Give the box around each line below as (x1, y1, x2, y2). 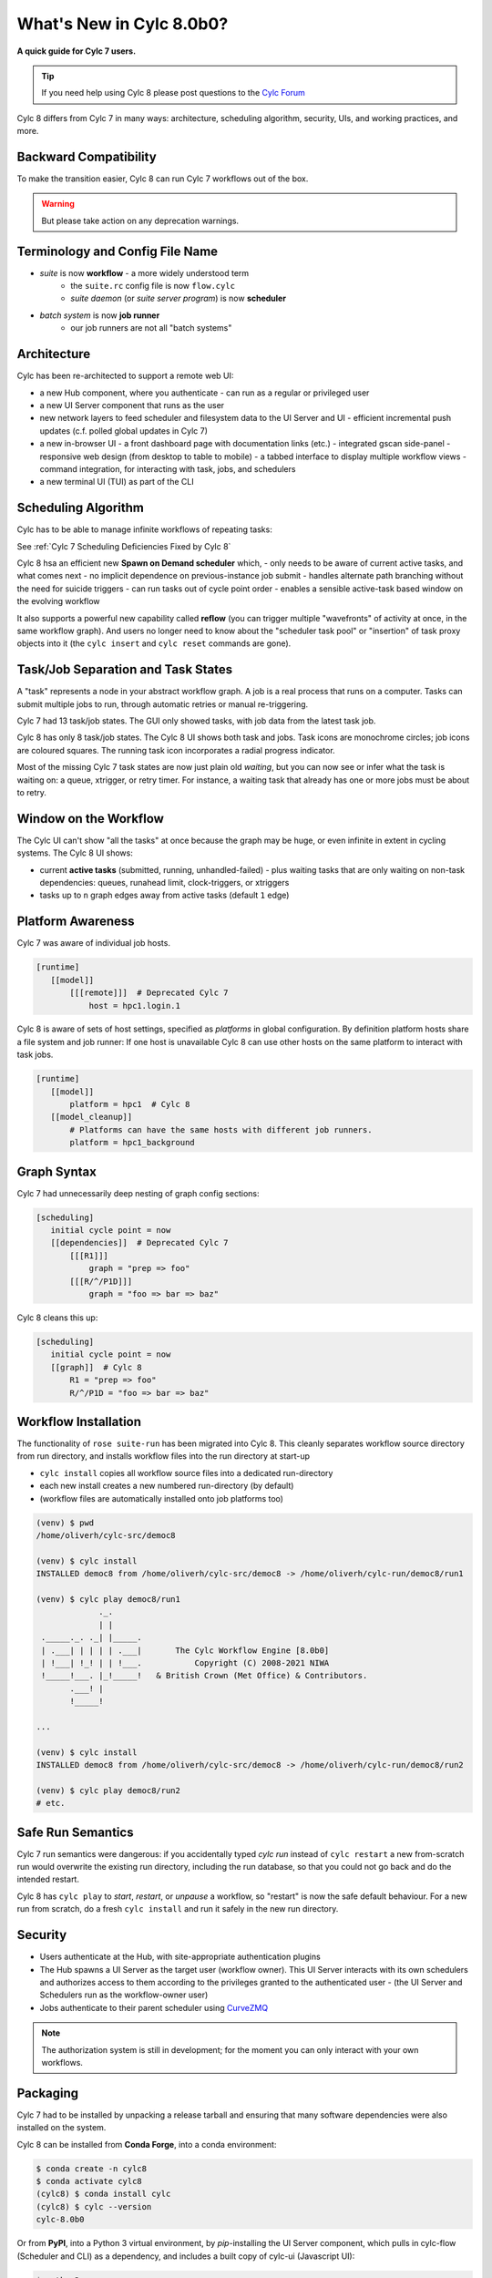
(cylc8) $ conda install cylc (36, 2189, 171, 2200)
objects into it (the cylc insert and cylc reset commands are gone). (16, 638, 292, 649)
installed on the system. (16, 2122, 107, 2133)
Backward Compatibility (16, 149, 157, 164)
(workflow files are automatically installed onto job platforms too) (39, 1493, 284, 1503)
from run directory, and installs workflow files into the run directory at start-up (16, 1451, 310, 1462)
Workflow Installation (16, 1413, 141, 1430)
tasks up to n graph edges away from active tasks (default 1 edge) (39, 889, 290, 901)
